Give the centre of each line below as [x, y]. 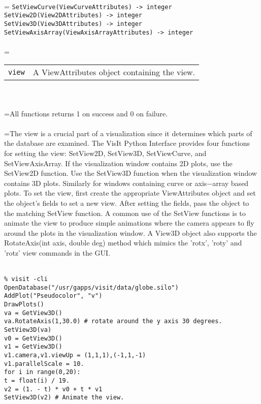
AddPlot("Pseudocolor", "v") [53, 296]
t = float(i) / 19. [37, 380]
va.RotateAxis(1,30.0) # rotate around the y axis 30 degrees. [113, 321]
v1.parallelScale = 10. [44, 364]
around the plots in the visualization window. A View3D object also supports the [130, 232]
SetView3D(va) [28, 330]
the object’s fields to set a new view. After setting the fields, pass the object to [127, 203]
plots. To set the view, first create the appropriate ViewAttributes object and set [130, 193]
